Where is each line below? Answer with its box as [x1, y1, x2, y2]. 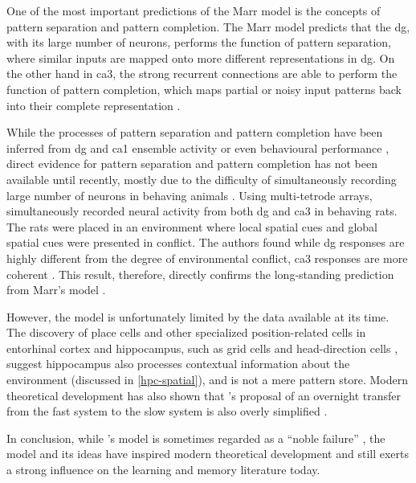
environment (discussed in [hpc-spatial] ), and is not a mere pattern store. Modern [6, 371, 409, 388]
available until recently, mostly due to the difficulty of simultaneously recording [6, 170, 397, 187]
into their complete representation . [6, 96, 181, 113]
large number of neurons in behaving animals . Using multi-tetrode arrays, [6, 186, 373, 203]
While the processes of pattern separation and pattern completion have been [6, 124, 383, 141]
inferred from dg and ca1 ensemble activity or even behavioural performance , [6, 139, 389, 156]
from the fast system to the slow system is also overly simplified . [6, 403, 328, 420]
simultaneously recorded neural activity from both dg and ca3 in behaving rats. [6, 203, 398, 219]
